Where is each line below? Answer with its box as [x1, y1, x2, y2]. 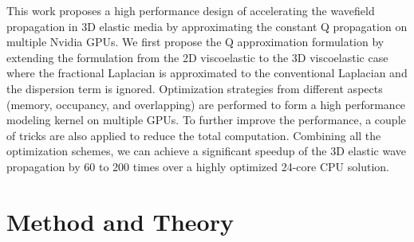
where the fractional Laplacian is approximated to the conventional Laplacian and [6, 64, 408, 81]
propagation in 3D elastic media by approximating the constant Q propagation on [6, 18, 408, 34]
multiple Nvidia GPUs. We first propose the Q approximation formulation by [6, 33, 384, 50]
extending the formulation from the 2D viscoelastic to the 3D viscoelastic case [6, 49, 388, 65]
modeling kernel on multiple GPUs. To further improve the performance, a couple [6, 111, 406, 128]
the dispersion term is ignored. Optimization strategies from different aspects [6, 80, 383, 96]
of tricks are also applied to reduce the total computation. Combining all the [6, 127, 381, 143]
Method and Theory [6, 205, 234, 237]
